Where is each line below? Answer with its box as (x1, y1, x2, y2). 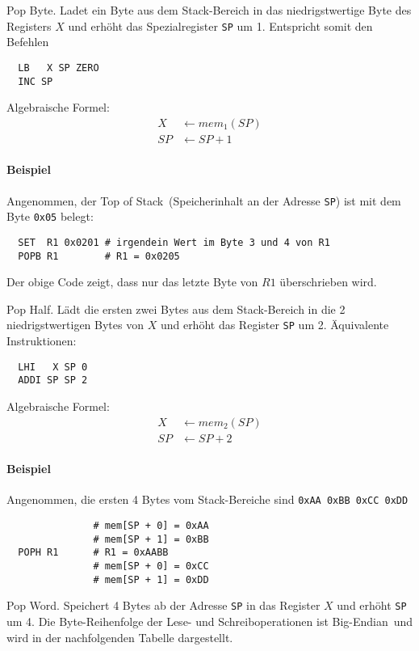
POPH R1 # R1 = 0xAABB (18, 547, 169, 559)
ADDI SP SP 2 (18, 374, 88, 387)
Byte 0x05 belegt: (6, 208, 94, 225)
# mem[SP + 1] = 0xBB (93, 533, 209, 545)
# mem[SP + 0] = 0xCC (93, 560, 209, 573)
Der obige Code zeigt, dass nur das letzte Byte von (6, 273, 258, 290)
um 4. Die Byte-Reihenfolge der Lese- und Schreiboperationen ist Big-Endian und (6, 613, 413, 630)
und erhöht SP (337, 597, 407, 614)
